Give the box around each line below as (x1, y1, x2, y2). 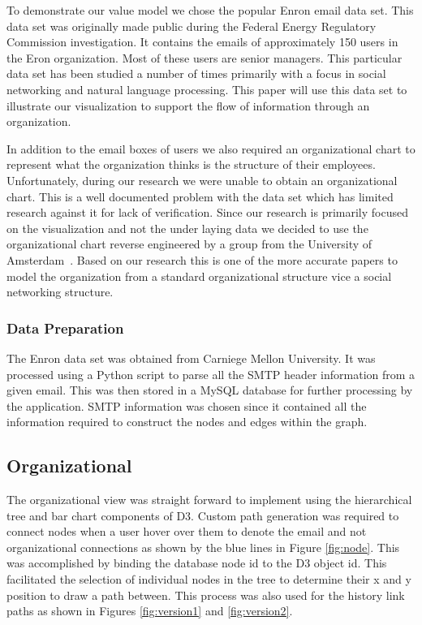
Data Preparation (6, 317, 124, 338)
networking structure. (6, 283, 114, 300)
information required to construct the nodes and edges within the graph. (6, 413, 368, 430)
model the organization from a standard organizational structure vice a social (6, 267, 392, 284)
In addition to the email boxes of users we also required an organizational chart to (6, 140, 416, 157)
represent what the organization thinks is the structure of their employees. (6, 156, 376, 173)
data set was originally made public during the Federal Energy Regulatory (6, 17, 377, 34)
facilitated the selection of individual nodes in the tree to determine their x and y (6, 571, 411, 588)
